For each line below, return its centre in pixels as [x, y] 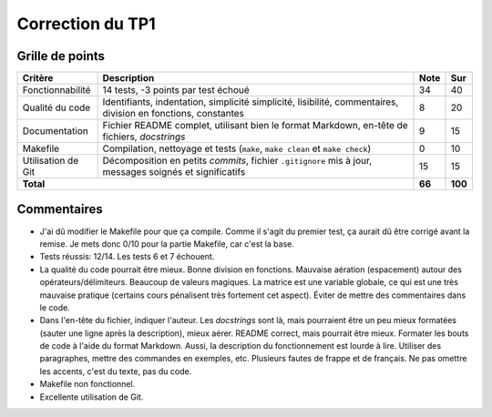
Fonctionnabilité [56, 90]
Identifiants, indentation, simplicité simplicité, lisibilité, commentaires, [251, 102]
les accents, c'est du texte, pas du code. [116, 371]
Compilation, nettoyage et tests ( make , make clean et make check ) [237, 148]
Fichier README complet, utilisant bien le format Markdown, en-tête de [256, 126]
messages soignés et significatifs [174, 172]
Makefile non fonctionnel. [87, 384]
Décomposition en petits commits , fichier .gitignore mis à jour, [237, 161]
